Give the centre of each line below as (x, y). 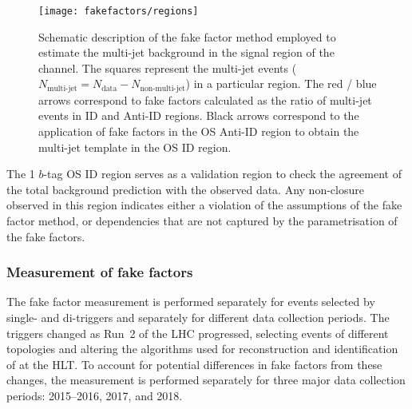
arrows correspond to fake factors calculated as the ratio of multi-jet (205, 99)
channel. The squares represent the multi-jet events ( (168, 68)
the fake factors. (46, 236)
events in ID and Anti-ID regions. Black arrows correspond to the (199, 115)
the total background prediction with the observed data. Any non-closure (185, 189)
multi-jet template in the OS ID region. (135, 147)
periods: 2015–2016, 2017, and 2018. (95, 396)
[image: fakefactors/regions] (119, 11)
